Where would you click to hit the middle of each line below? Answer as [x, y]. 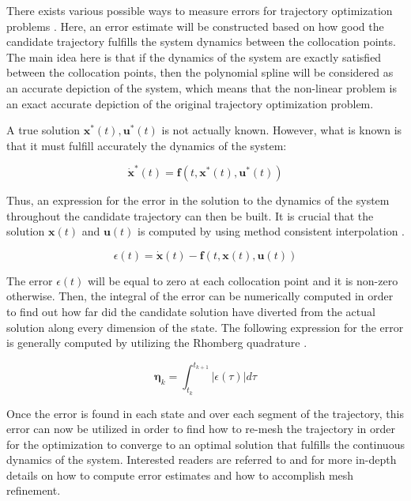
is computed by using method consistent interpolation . [271, 231]
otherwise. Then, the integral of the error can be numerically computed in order [200, 296]
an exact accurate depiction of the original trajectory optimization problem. [190, 103]
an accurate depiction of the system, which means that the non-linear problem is [202, 87]
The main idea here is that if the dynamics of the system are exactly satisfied [194, 57]
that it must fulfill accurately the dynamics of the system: [147, 145]
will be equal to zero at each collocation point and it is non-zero [243, 280]
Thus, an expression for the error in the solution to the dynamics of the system [198, 200]
